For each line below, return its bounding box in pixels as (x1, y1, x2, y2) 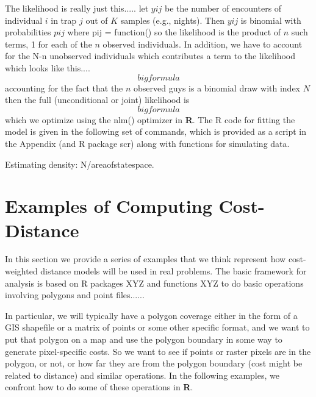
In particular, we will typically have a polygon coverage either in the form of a (5, 309, 298, 321)
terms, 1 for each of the (5, 37, 92, 50)
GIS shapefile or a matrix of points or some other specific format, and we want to (5, 321, 310, 334)
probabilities (5, 26, 51, 38)
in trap (51, 13, 77, 26)
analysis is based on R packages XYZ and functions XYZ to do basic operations (5, 276, 304, 289)
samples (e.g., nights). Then (120, 13, 225, 26)
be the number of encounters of (165, 2, 282, 14)
